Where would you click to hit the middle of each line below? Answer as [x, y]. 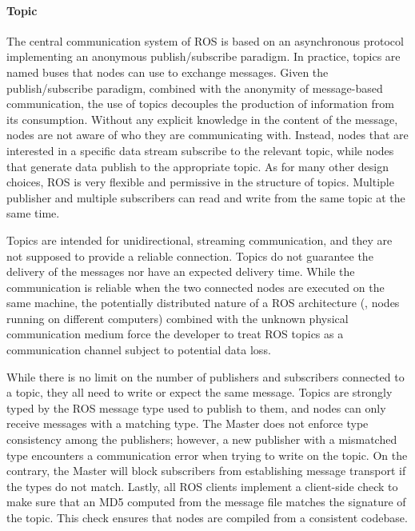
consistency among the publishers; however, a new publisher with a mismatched [202, 439]
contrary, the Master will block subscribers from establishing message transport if [206, 471]
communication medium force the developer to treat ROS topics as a [175, 334]
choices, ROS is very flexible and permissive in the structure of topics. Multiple [200, 182]
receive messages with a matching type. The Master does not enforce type [188, 423]
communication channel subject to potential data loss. [139, 350]
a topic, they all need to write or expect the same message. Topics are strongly [200, 392]
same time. [33, 213]
